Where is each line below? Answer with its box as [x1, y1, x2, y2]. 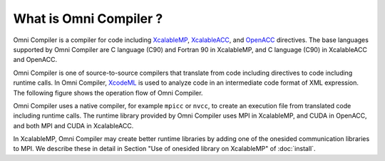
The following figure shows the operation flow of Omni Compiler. [13, 88, 203, 97]
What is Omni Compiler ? [13, 11, 163, 26]
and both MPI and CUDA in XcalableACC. [13, 121, 134, 130]
